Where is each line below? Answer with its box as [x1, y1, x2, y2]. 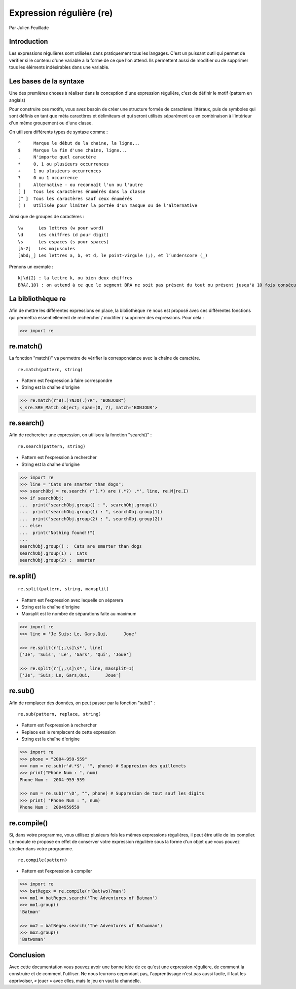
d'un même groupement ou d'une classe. [9, 120, 93, 126]
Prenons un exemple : [9, 264, 54, 269]
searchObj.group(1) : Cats [19, 550, 87, 556]
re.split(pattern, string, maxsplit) [18, 586, 110, 592]
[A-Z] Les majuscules [18, 246, 75, 251]
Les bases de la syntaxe [9, 77, 85, 86]
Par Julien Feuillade [9, 25, 49, 31]
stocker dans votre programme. [9, 845, 74, 851]
